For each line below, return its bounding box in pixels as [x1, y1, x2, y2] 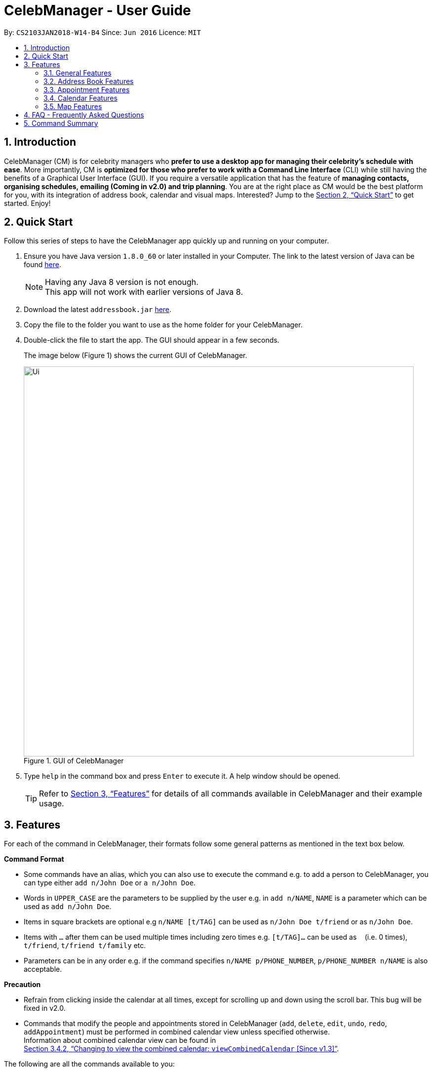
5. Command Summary [24, 119, 98, 127]
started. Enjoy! [4, 199, 51, 207]
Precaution [4, 980, 41, 989]
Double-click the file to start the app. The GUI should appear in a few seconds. [24, 336, 279, 345]
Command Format [4, 855, 64, 864]
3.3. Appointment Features [43, 85, 130, 94]
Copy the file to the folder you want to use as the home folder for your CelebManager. [24, 320, 303, 329]
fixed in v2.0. [24, 1004, 66, 1013]
